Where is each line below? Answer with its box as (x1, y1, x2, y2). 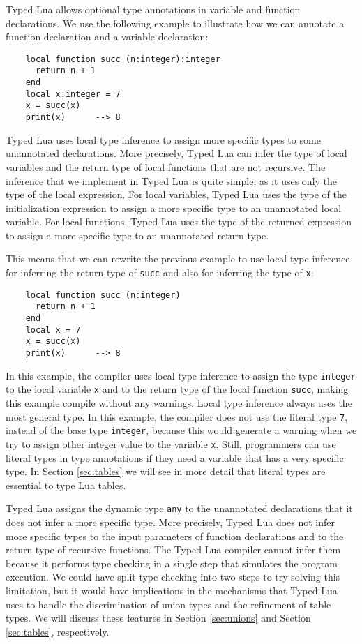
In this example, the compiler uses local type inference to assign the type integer (6, 368, 356, 382)
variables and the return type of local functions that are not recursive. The (6, 159, 326, 174)
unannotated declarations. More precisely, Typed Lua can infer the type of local (6, 146, 347, 160)
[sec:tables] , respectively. (6, 624, 110, 638)
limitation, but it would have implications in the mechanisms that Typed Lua (6, 583, 338, 597)
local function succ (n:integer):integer (25, 54, 220, 64)
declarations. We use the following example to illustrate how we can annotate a (6, 15, 345, 30)
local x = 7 (25, 324, 81, 335)
